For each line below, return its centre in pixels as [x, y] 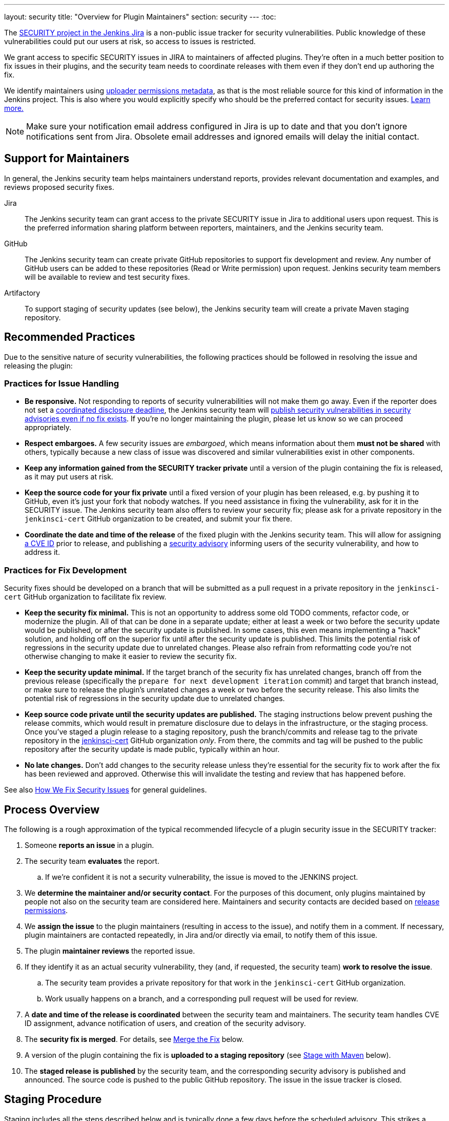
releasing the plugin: [38, 365]
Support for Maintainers [67, 159]
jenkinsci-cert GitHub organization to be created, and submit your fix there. [158, 519]
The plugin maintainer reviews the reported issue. [110, 951]
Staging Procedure [53, 1099]
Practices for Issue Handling [62, 384]
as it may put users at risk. [69, 477]
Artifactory [22, 293]
